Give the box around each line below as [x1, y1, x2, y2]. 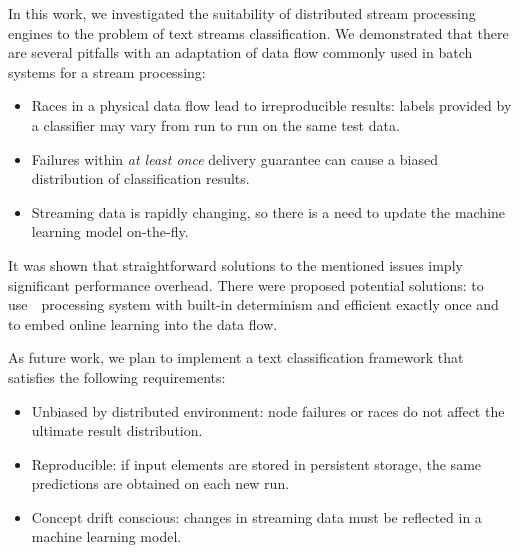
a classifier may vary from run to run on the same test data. [31, 114, 400, 135]
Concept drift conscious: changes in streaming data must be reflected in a [31, 506, 482, 527]
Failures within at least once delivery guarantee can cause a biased [31, 148, 438, 169]
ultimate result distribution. [31, 420, 203, 441]
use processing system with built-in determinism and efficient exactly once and [8, 294, 499, 315]
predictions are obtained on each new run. [31, 473, 290, 494]
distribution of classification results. [31, 168, 250, 189]
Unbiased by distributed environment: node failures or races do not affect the [31, 400, 505, 421]
